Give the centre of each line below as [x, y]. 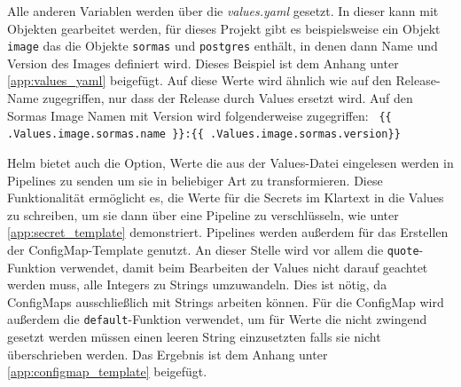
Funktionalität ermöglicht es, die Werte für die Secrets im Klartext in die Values [226, 197]
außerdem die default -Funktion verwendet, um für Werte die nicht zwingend [217, 319]
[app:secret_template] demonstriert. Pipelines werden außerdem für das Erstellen [228, 232]
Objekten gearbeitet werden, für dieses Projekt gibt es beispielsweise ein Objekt [224, 28]
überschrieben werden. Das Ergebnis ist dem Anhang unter [168, 354]
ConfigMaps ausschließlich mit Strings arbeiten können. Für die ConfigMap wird [226, 301]
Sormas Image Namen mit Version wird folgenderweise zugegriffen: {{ [199, 115]
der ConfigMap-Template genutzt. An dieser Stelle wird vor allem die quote [213, 249]
